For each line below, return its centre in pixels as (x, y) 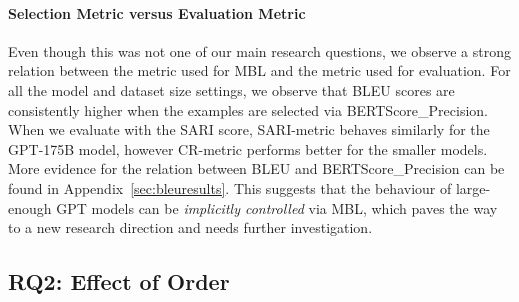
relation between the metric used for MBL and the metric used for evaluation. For (259, 70)
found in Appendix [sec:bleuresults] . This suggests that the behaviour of (230, 187)
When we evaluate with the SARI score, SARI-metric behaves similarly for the (249, 129)
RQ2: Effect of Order (119, 281)
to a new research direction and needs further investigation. (190, 227)
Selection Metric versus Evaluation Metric (157, 12)
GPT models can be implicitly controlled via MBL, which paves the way (277, 207)
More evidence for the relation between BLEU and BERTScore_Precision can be (256, 168)
